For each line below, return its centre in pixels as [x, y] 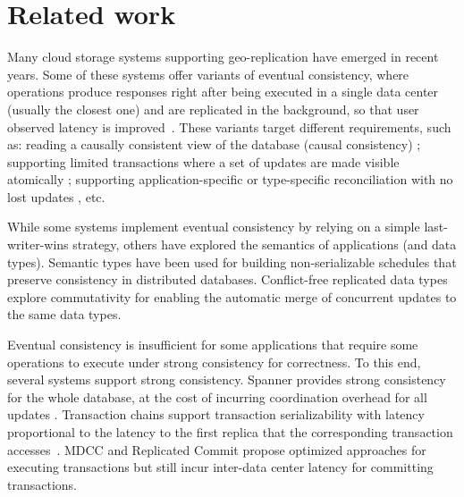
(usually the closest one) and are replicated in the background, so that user [213, 109]
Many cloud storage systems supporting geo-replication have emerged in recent [223, 57]
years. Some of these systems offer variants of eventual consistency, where [208, 74]
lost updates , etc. [56, 196]
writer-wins [38, 244]
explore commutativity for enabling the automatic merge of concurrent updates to [232, 296]
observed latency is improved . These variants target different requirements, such [229, 126]
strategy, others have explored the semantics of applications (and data [265, 244]
